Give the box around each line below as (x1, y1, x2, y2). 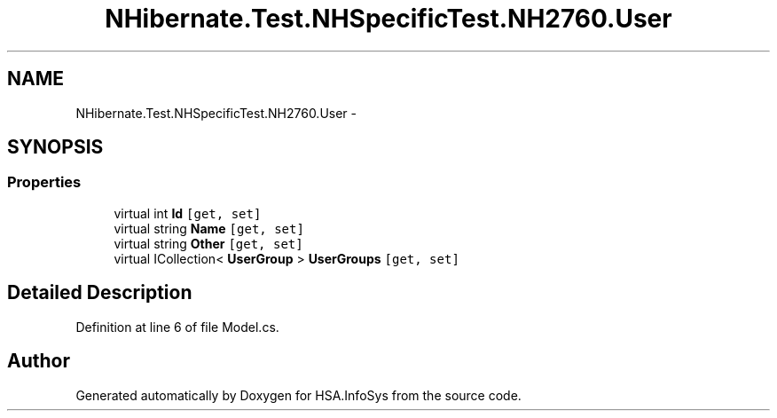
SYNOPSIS (7, 136, 104, 159)
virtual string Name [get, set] (114, 220, 304, 236)
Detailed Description (7, 281, 192, 304)
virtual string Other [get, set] (114, 235, 303, 251)
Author (7, 350, 70, 373)
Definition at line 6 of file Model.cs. (75, 319, 279, 335)
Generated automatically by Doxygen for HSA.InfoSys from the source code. (75, 387, 522, 403)
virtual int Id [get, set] (114, 205, 262, 221)
